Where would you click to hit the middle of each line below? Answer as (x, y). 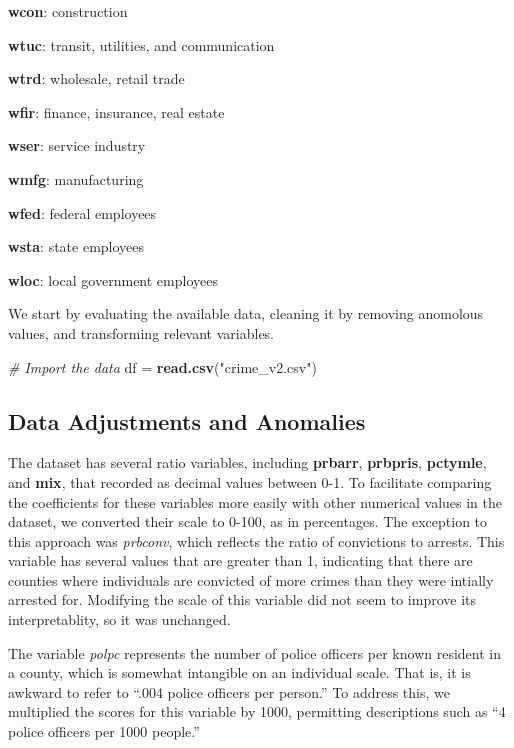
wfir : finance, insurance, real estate (116, 111)
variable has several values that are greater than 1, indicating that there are (240, 560)
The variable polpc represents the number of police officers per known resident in (254, 652)
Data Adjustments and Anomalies (187, 420)
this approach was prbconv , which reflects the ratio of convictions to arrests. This (256, 540)
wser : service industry (77, 145)
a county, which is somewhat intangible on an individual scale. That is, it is (239, 672)
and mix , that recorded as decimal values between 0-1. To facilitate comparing (250, 481)
